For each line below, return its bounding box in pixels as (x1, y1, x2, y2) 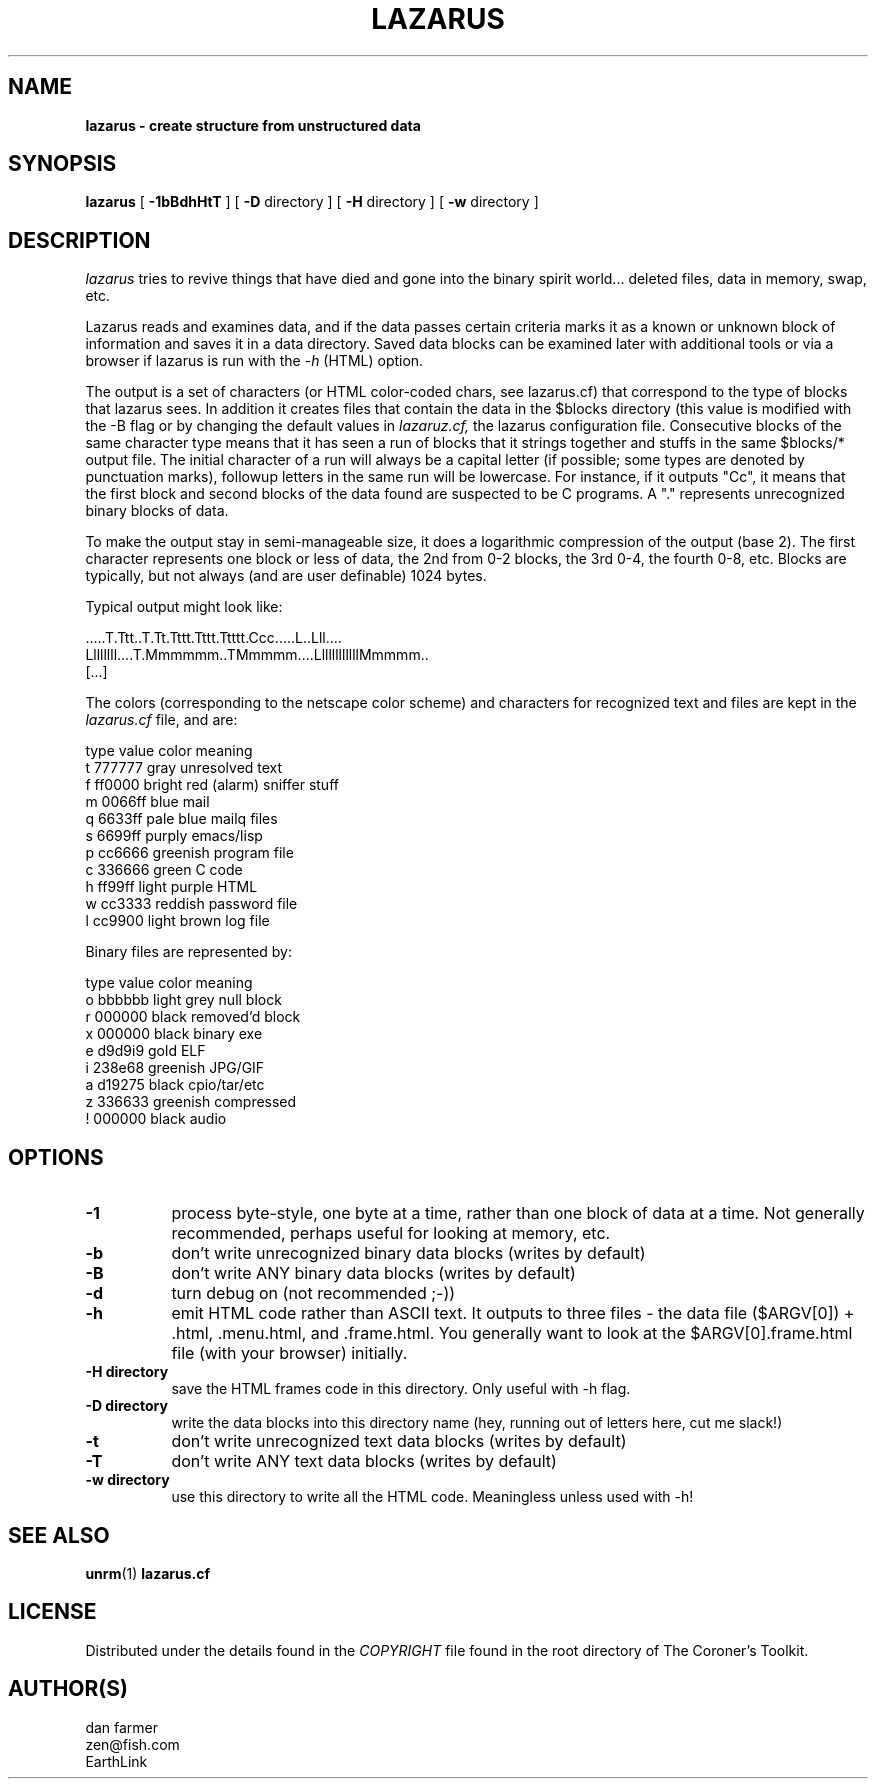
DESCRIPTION (8, 227, 151, 253)
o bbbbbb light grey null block (85, 991, 282, 1009)
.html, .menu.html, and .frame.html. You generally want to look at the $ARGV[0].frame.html (171, 1323, 853, 1344)
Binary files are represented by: (85, 943, 292, 961)
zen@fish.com (85, 1735, 180, 1753)
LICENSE (8, 1599, 97, 1625)
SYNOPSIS (8, 151, 117, 177)
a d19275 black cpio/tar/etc (85, 1076, 265, 1094)
